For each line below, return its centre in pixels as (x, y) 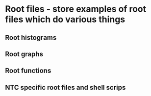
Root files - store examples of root (76, 9)
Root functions (28, 71)
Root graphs (24, 54)
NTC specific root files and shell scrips (65, 87)
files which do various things (65, 19)
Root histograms (31, 37)
